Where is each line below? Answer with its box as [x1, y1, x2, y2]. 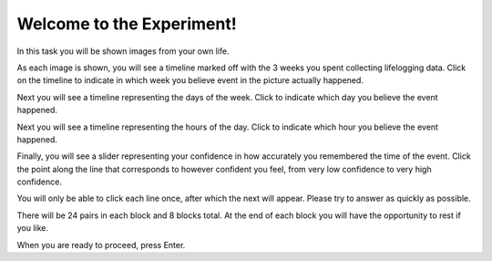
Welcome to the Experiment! [16, 14, 237, 34]
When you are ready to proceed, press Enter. [16, 239, 186, 250]
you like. [16, 223, 49, 234]
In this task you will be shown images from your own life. [16, 46, 230, 57]
